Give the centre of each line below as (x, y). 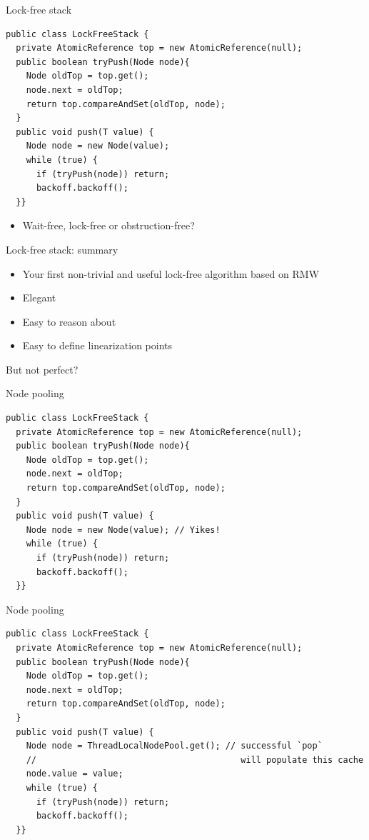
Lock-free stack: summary (62, 249)
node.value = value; (75, 774)
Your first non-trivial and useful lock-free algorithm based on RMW (171, 273)
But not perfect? (42, 369)
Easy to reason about (69, 321)
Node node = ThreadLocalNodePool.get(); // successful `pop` (174, 746)
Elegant (39, 297)
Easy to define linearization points (97, 345)
